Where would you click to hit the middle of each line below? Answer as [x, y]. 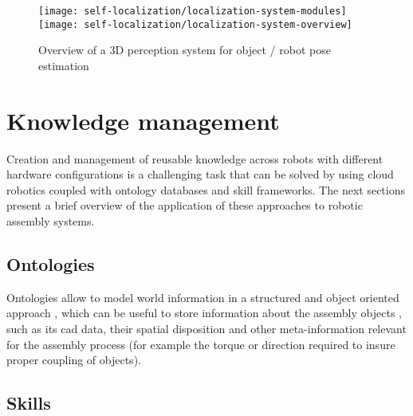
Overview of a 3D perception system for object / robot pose [185, 50]
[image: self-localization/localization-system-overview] [195, 24]
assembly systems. [51, 221]
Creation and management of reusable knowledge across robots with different [195, 158]
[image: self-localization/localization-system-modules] [193, 11]
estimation [64, 65]
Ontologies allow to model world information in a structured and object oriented [203, 297]
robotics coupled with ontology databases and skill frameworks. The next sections [206, 189]
